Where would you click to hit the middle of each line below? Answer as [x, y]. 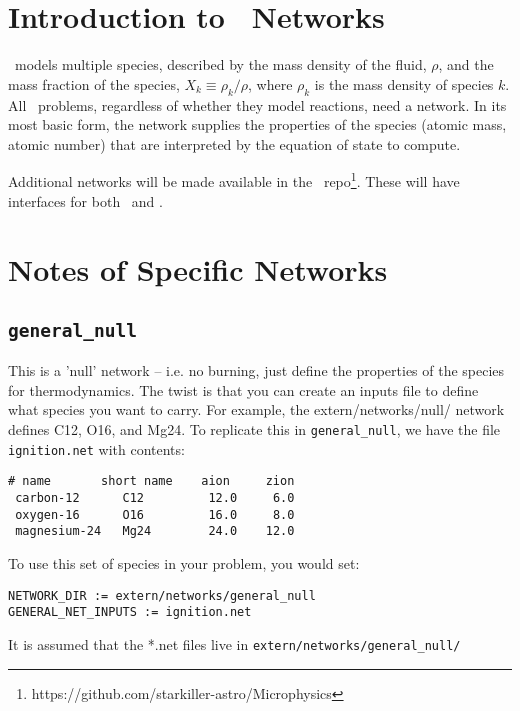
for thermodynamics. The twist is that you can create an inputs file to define [243, 389]
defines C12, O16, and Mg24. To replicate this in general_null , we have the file [254, 429]
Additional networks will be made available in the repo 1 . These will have [234, 179]
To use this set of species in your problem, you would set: [184, 563]
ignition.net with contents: [96, 448]
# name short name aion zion [151, 481]
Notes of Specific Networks [198, 269]
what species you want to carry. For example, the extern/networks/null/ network [256, 409]
